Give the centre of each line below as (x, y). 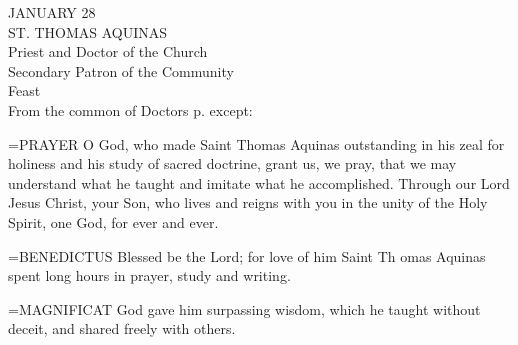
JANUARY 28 (52, 12)
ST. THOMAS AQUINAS (88, 31)
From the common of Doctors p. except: (130, 109)
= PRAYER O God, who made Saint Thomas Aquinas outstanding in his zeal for (256, 143)
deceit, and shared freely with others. (122, 328)
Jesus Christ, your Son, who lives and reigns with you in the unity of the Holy (248, 202)
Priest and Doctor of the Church (108, 51)
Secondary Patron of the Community (121, 70)
